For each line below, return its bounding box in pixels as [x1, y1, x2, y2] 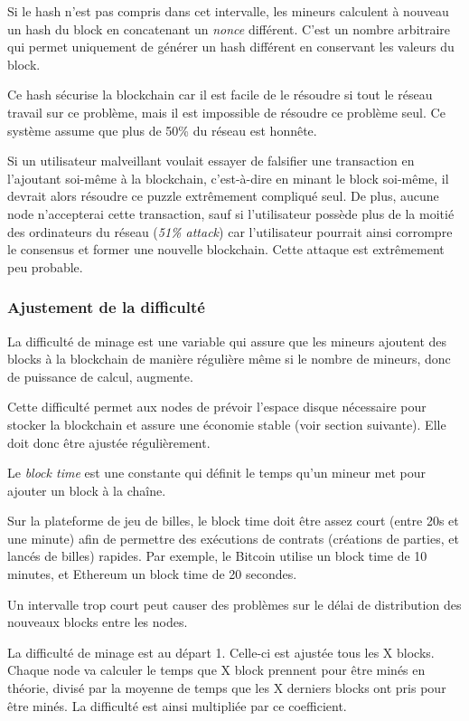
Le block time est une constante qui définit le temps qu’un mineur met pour [7, 463, 427, 482]
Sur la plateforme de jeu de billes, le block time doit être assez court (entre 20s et [7, 511, 459, 530]
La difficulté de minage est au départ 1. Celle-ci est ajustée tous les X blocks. [7, 642, 435, 661]
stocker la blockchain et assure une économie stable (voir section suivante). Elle [7, 414, 446, 433]
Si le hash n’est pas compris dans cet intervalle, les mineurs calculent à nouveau [7, 2, 449, 20]
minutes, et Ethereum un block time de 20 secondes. [7, 564, 297, 583]
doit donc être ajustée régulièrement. [7, 432, 211, 451]
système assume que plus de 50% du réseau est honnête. [7, 120, 317, 139]
